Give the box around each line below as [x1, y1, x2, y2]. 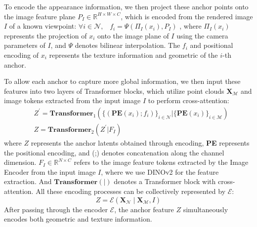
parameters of [4, 40, 45, 50]
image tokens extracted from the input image [4, 95, 141, 106]
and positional [190, 40, 233, 50]
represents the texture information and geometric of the [49, 49, 218, 60]
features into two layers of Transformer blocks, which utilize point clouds [4, 85, 224, 96]
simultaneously [183, 204, 228, 214]
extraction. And [4, 176, 52, 187]
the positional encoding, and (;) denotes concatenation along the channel [4, 147, 224, 157]
